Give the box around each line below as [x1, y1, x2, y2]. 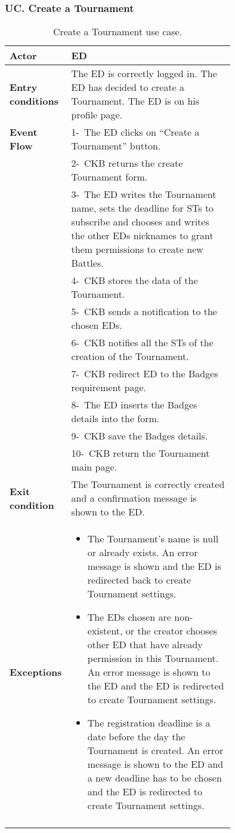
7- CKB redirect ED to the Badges [71, 367, 218, 381]
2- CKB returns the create [71, 156, 183, 170]
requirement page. [71, 380, 147, 395]
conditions [10, 94, 58, 108]
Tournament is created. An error [87, 743, 224, 758]
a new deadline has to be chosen [87, 771, 222, 785]
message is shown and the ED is [87, 559, 221, 573]
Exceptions [10, 665, 62, 679]
